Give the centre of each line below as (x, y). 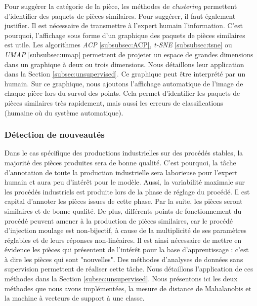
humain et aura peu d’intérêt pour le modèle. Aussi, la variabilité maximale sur (125, 182)
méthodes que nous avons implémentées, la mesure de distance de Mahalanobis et (128, 288)
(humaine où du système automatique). (64, 112)
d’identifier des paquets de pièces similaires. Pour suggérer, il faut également (120, 16)
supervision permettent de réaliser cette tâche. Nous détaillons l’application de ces (129, 269)
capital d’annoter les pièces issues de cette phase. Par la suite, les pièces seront (124, 201)
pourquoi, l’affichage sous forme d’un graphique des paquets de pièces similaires (125, 35)
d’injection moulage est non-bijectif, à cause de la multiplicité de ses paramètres (126, 230)
